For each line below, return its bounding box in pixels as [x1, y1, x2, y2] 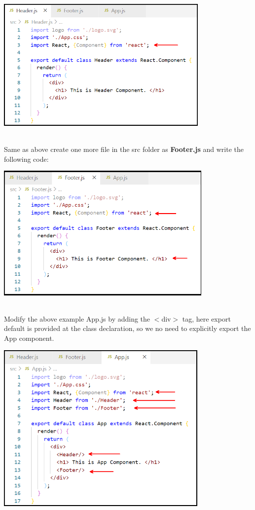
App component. [4, 332, 54, 343]
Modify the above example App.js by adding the [4, 313, 150, 324]
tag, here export [182, 313, 231, 324]
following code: [4, 153, 49, 164]
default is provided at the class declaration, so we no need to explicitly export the [4, 323, 251, 333]
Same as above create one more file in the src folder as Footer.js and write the [4, 144, 244, 154]
